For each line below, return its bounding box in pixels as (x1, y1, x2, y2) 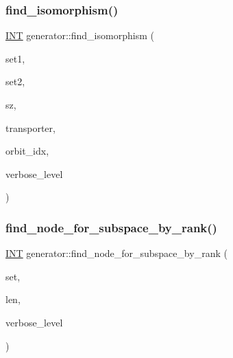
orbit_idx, (5, 144, 49, 158)
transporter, (5, 120, 56, 135)
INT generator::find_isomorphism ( (5, 28, 154, 43)
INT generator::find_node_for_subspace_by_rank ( (5, 246, 228, 260)
